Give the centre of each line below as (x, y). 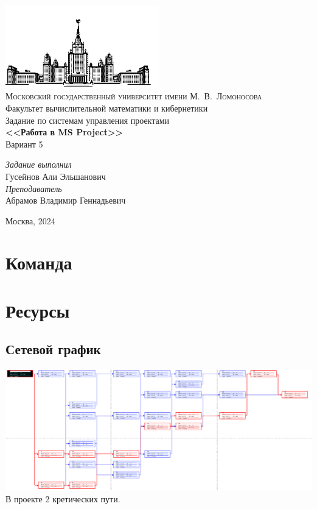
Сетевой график (53, 349)
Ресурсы (38, 310)
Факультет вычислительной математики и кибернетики (107, 108)
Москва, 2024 (30, 220)
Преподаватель (34, 188)
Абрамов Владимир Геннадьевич (66, 200)
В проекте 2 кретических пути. (63, 499)
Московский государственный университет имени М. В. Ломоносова (134, 96)
